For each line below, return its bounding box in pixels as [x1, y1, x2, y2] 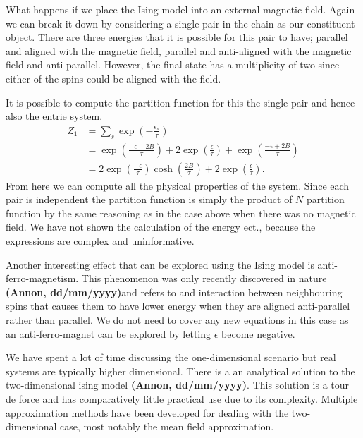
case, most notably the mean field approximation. [60, 419, 274, 434]
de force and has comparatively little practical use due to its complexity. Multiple [6, 391, 358, 406]
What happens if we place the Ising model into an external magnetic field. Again [6, 2, 355, 16]
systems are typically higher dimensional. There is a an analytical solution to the [6, 363, 355, 378]
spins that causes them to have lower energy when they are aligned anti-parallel [6, 298, 350, 313]
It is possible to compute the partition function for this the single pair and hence [6, 95, 355, 109]
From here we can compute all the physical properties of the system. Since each [6, 178, 350, 193]
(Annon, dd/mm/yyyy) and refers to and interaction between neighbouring [6, 284, 343, 299]
